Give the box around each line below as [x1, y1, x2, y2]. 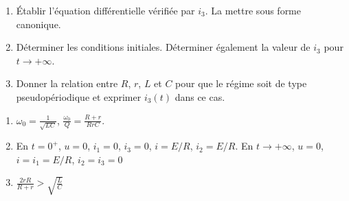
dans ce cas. [174, 89, 225, 104]
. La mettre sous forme [205, 3, 301, 17]
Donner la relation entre [16, 76, 118, 91]
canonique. [16, 16, 61, 31]
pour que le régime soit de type [175, 76, 307, 91]
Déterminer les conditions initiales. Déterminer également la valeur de [16, 40, 311, 54]
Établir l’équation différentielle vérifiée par [16, 3, 195, 17]
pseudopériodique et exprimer [16, 89, 142, 104]
